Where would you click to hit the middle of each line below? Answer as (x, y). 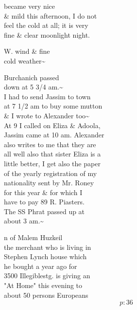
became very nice (30, 6)
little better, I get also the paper (52, 163)
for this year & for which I (43, 192)
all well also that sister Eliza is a (52, 154)
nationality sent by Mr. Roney (49, 183)
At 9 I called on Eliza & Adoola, (52, 125)
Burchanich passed (32, 77)
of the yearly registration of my (51, 173)
